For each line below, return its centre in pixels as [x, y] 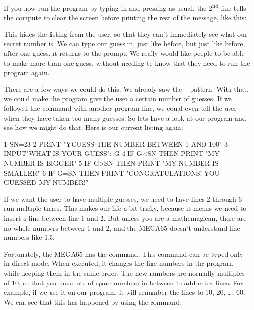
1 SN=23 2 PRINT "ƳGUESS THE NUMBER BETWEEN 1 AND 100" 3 [116, 143]
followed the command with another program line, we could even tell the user [120, 108]
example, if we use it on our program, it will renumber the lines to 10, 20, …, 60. [125, 292]
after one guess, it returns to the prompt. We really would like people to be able [124, 53]
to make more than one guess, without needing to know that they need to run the [127, 63]
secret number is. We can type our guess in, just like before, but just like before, [125, 43]
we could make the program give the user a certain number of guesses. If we [118, 98]
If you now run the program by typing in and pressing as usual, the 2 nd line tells [125, 7]
